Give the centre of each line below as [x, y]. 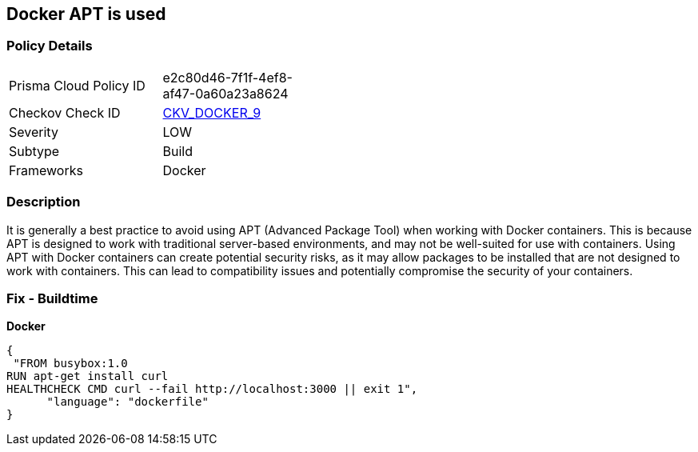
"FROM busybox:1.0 [70, 364]
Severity [34, 132]
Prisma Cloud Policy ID [77, 85]
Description [44, 202]
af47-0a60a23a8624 [225, 93]
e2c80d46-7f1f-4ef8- [227, 77]
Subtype [34, 151]
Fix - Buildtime [52, 298]
